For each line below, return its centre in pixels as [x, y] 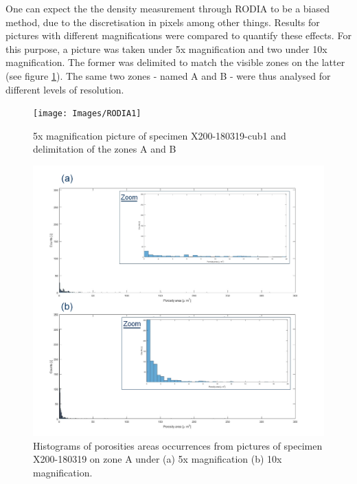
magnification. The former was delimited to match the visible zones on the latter [175, 62]
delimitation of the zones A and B [105, 149]
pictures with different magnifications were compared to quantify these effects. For [178, 35]
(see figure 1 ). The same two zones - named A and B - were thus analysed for [168, 75]
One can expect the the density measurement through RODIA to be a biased [168, 8]
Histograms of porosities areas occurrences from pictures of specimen [178, 445]
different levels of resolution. [65, 89]
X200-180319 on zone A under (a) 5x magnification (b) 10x [158, 459]
